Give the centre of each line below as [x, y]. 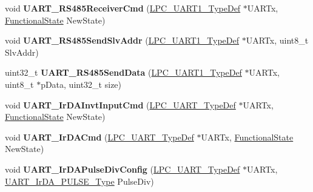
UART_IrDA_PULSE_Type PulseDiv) [79, 181]
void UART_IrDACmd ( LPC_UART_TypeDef [99, 137]
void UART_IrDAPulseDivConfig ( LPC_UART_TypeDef [123, 169]
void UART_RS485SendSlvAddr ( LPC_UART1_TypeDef [122, 40]
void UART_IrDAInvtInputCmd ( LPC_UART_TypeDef [120, 104]
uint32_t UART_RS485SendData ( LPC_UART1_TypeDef [123, 72]
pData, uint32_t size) [81, 84]
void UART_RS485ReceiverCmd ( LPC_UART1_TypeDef [123, 8]
